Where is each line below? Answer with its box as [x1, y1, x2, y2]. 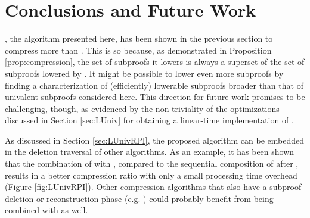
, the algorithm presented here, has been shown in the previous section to [5, 32, 273, 45]
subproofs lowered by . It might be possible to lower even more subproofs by [5, 67, 284, 79]
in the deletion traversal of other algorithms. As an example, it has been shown [5, 145, 294, 158]
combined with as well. [5, 204, 88, 216]
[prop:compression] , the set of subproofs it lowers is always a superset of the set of [5, 55, 305, 68]
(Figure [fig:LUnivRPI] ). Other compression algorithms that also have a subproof [5, 180, 302, 193]
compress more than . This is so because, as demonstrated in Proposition [5, 43, 272, 56]
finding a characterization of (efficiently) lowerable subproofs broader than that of [5, 79, 303, 91]
